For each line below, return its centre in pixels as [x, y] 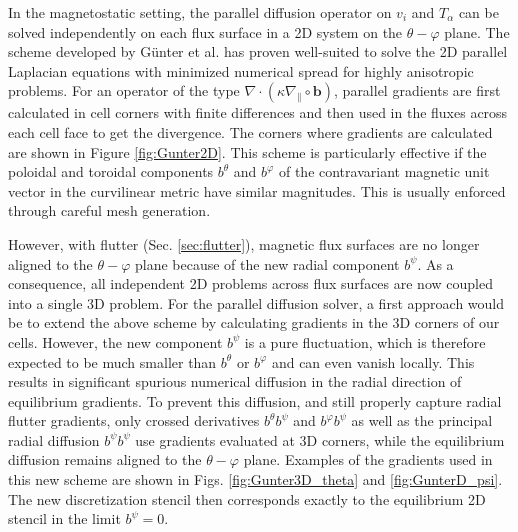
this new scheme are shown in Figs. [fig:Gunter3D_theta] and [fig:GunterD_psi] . [255, 479]
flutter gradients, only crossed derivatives [134, 420]
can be [478, 12]
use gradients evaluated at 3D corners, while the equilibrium [320, 439]
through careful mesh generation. [109, 210]
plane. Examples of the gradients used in [368, 459]
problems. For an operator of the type [124, 90]
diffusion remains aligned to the [105, 459]
